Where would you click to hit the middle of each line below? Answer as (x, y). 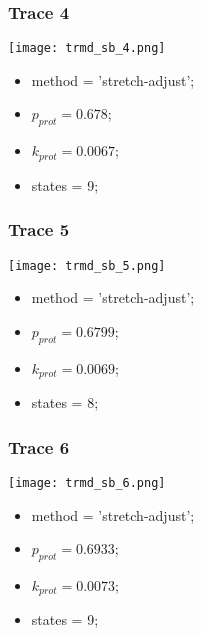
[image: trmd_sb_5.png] (87, 265)
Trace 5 (39, 229)
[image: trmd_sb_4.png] (87, 48)
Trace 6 (39, 446)
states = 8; (65, 402)
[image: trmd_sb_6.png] (87, 482)
